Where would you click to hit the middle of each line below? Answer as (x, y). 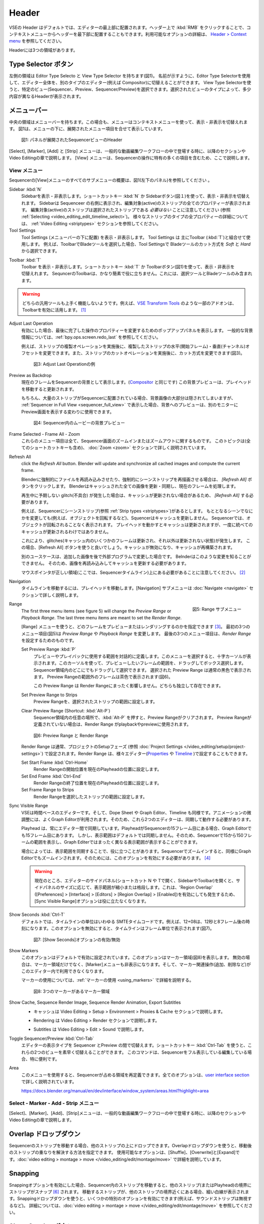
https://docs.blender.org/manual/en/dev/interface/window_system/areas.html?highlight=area (115, 1091)
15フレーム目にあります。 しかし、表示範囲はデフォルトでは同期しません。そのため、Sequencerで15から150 (134, 835)
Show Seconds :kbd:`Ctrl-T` (37, 915)
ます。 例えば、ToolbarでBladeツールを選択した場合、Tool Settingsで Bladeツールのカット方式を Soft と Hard (140, 244)
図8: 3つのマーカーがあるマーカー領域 (72, 991)
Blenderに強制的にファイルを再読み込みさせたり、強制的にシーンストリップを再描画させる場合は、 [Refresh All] (134, 479)
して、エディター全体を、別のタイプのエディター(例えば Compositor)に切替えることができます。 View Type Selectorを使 (130, 83)
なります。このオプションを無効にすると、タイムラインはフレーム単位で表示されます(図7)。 (122, 928)
